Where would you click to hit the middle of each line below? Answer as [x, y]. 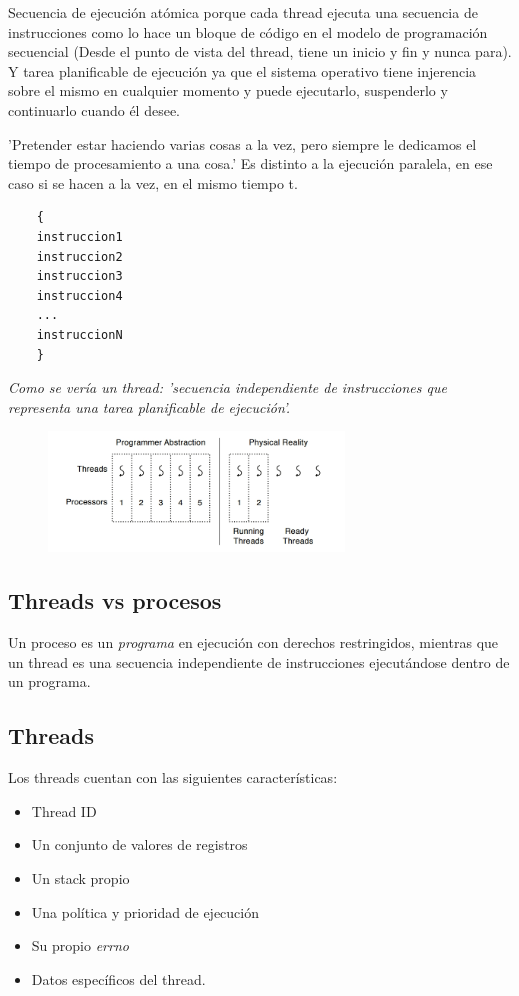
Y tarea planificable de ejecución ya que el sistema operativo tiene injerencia [242, 70]
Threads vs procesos [115, 600]
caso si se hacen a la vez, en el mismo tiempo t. [153, 182]
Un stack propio [80, 877]
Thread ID [64, 810]
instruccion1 [79, 236]
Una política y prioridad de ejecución [145, 911]
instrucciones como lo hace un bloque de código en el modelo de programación [248, 31]
